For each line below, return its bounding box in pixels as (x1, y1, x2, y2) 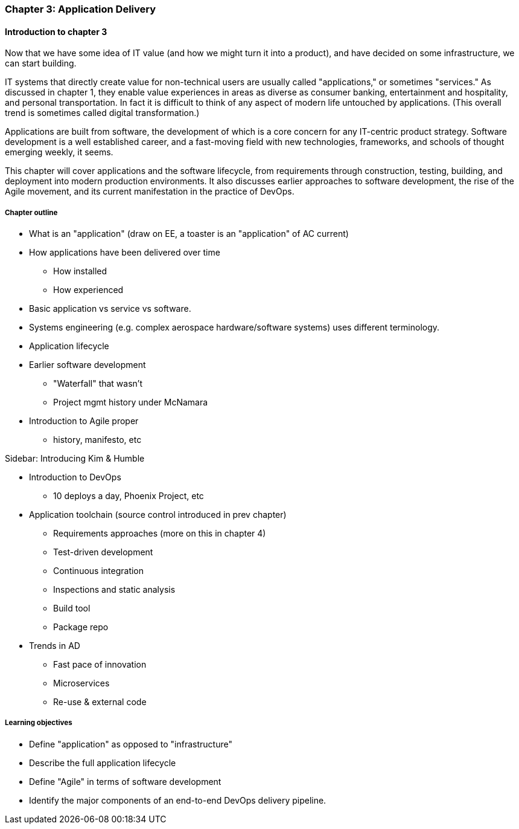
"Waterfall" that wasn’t (53, 378, 142, 389)
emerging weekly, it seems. (5, 147, 113, 158)
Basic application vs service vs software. (29, 303, 191, 314)
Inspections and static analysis (53, 584, 176, 595)
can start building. (5, 58, 77, 69)
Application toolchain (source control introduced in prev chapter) (29, 509, 287, 520)
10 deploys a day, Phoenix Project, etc (53, 491, 204, 501)
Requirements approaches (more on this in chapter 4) (53, 528, 266, 538)
